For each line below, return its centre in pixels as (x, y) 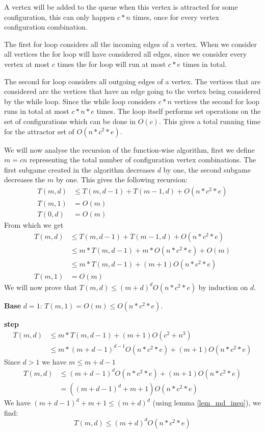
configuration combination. (46, 27)
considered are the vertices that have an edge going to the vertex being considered (132, 91)
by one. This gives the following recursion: (122, 179)
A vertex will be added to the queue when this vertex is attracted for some (121, 7)
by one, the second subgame (207, 169)
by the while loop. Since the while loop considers (80, 101)
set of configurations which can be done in (70, 121)
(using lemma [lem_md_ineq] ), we (207, 403)
